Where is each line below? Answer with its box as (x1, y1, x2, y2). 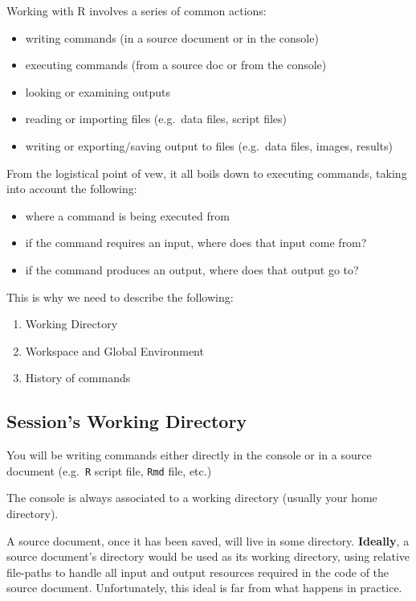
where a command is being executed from (25, 207, 230, 224)
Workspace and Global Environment (25, 342, 204, 359)
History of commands (25, 369, 131, 386)
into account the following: (6, 180, 137, 197)
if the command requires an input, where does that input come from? (25, 234, 367, 251)
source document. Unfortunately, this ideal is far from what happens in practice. (6, 579, 402, 596)
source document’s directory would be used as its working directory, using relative (6, 548, 410, 565)
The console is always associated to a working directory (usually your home (6, 489, 377, 506)
